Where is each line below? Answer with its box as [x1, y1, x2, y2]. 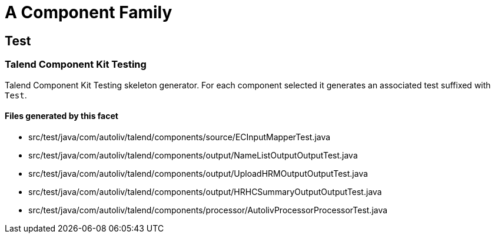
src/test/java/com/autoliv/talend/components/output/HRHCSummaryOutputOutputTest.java [28, 186, 382, 197]
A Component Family [5, 2, 172, 22]
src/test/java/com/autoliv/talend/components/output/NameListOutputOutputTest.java [28, 150, 358, 160]
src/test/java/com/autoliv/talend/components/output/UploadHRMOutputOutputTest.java [28, 168, 368, 178]
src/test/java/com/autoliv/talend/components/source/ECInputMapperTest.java [28, 131, 331, 142]
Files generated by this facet [5, 111, 118, 121]
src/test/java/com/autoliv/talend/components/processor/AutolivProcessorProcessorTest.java [28, 204, 388, 215]
